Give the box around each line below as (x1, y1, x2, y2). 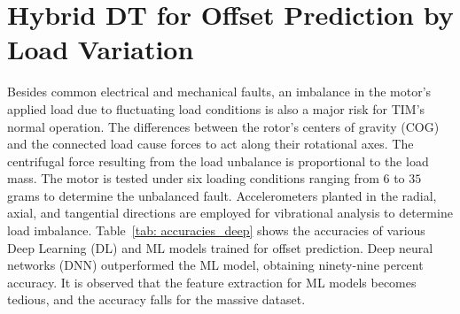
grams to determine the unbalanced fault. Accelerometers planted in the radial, (7, 186, 437, 204)
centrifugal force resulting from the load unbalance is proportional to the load (7, 151, 429, 170)
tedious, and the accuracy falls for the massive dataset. (7, 290, 306, 309)
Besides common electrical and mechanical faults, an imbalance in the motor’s (7, 82, 432, 101)
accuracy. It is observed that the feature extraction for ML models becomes (7, 272, 417, 291)
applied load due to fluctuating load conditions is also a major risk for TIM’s (7, 99, 425, 118)
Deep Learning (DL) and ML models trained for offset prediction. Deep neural (7, 238, 433, 257)
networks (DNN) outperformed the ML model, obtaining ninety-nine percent (7, 256, 424, 274)
